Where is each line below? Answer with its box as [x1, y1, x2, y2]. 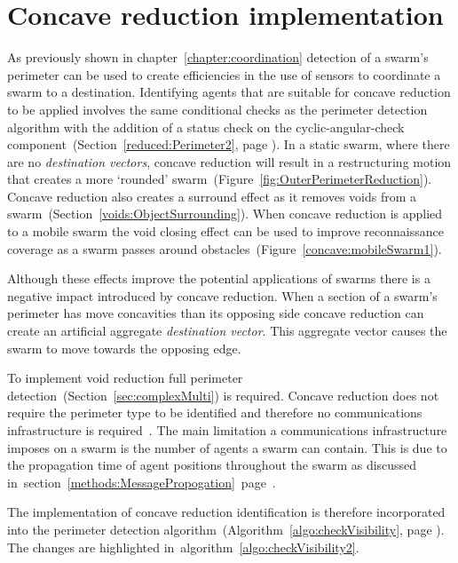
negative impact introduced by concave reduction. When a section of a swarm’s [7, 286, 438, 305]
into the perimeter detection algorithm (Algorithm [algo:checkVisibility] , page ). [7, 519, 445, 538]
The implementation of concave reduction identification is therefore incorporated [7, 503, 446, 521]
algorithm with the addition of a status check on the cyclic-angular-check [7, 117, 405, 136]
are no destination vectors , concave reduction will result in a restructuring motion [7, 152, 452, 170]
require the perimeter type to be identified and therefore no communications [7, 403, 422, 422]
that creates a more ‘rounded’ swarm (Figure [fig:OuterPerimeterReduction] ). [7, 170, 432, 188]
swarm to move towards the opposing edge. [7, 338, 241, 357]
